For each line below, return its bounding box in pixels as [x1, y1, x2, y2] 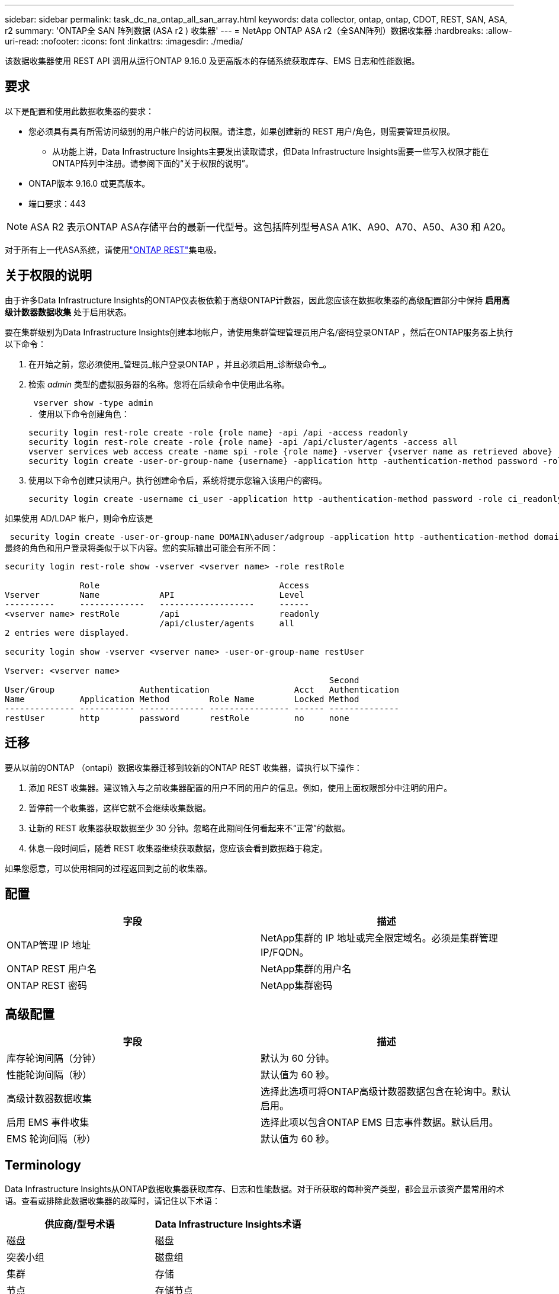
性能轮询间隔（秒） [7, 1069, 92, 1081]
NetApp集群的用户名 [261, 963, 352, 975]
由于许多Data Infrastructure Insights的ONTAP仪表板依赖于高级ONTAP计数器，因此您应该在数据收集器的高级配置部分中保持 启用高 [5, 294, 510, 305]
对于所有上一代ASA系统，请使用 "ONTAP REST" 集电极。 [5, 244, 222, 255]
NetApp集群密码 [261, 979, 333, 992]
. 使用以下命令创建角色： [28, 409, 130, 419]
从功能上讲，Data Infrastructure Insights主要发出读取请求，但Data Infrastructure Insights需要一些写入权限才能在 [52, 146, 489, 156]
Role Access [79, 580, 310, 590]
